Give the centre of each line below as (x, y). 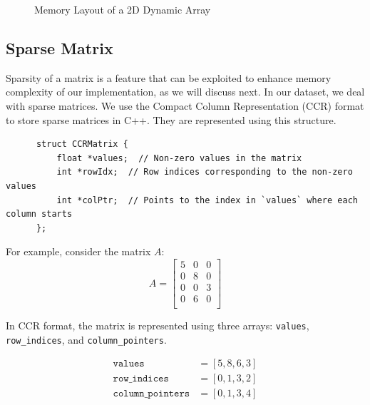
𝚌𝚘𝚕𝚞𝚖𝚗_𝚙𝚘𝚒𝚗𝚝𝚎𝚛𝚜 (151, 394)
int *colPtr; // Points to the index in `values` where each (207, 200)
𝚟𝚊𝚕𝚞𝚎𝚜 (129, 364)
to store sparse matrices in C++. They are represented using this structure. (171, 119)
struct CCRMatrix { (82, 144)
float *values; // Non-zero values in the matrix (179, 158)
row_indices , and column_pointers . (86, 339)
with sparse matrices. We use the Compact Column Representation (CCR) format (185, 105)
